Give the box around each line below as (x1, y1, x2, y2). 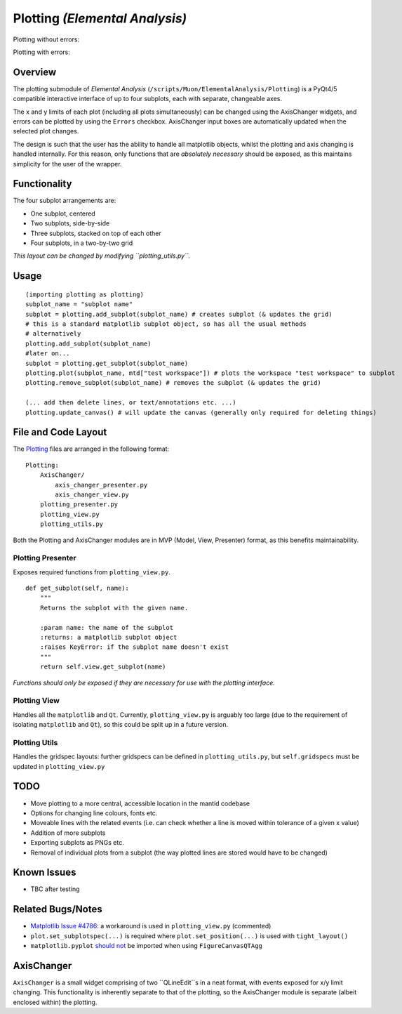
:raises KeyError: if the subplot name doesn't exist (39, 643, 229, 651)
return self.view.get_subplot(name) (39, 663, 166, 671)
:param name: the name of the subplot (39, 624, 174, 631)
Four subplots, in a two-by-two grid (30, 239, 133, 247)
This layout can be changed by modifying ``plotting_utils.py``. (13, 251, 191, 260)
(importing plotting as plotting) (25, 290, 144, 298)
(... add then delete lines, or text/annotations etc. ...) (25, 399, 236, 407)
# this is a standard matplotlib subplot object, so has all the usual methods (25, 320, 307, 328)
